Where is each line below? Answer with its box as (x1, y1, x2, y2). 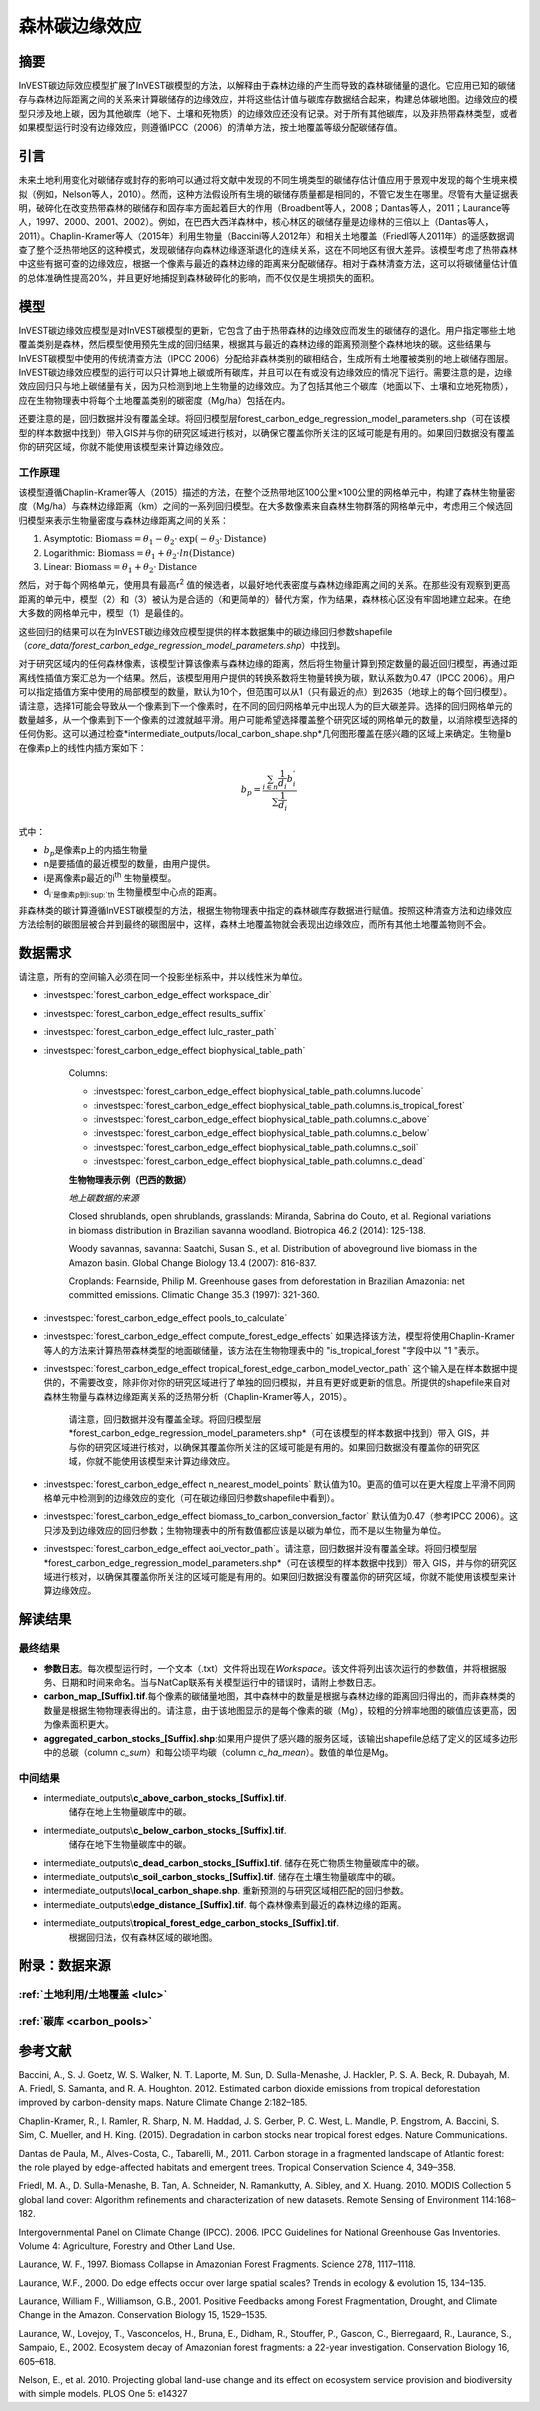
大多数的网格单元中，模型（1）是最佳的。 (18, 607, 189, 619)
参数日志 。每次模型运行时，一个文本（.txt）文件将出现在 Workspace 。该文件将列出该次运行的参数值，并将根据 (43, 1662, 499, 1674)
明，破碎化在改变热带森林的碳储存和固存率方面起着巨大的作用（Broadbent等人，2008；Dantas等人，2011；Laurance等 (18, 201, 511, 214)
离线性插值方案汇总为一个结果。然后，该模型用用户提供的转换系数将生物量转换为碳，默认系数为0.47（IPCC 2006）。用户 (18, 671, 516, 684)
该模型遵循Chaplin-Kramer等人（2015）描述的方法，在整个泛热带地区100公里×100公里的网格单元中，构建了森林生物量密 (18, 486, 516, 499)
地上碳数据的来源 (68, 1192, 139, 1204)
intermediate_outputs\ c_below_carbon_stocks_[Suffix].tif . (43, 1824, 287, 1836)
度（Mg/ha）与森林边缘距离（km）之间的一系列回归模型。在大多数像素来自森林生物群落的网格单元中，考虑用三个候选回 (18, 500, 514, 512)
